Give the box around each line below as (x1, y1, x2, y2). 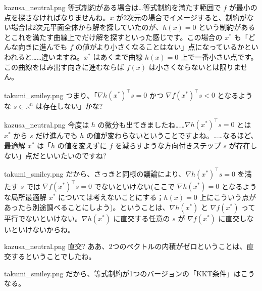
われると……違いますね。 (4, 51, 84, 62)
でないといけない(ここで (94, 181, 175, 191)
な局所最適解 (4, 192, 46, 202)
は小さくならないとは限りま (148, 61, 241, 72)
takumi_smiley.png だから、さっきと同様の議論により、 (4, 168, 186, 179)
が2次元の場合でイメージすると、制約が (116, 12, 247, 22)
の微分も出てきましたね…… (97, 119, 185, 130)
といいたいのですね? (39, 150, 107, 160)
